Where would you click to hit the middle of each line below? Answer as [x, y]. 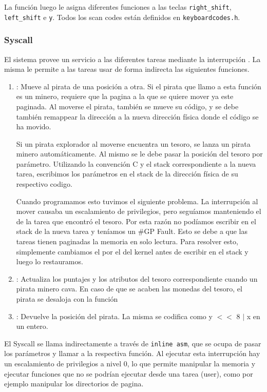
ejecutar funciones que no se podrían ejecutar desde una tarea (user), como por [129, 373]
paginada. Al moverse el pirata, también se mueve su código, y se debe [127, 106]
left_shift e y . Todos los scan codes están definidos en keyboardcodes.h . [122, 17]
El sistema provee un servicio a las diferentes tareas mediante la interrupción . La [132, 59]
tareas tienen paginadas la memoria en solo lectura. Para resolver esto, [127, 241]
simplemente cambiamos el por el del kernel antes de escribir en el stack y [132, 251]
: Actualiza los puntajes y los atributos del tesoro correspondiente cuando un [137, 278]
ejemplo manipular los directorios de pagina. [74, 384]
